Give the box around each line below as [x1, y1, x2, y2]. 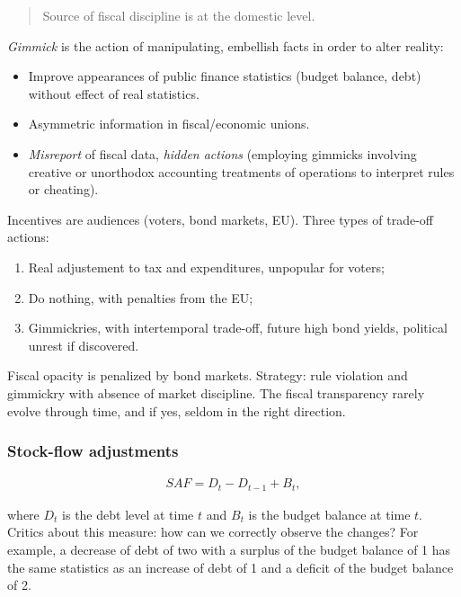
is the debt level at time [62, 504, 194, 523]
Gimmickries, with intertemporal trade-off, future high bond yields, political [28, 318, 448, 337]
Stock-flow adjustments [7, 440, 179, 462]
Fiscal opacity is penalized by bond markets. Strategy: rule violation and [7, 366, 408, 385]
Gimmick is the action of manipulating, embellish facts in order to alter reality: [7, 36, 444, 55]
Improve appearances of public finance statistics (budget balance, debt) [28, 67, 421, 85]
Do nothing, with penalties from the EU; [28, 288, 253, 307]
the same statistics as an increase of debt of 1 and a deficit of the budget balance [7, 557, 454, 576]
